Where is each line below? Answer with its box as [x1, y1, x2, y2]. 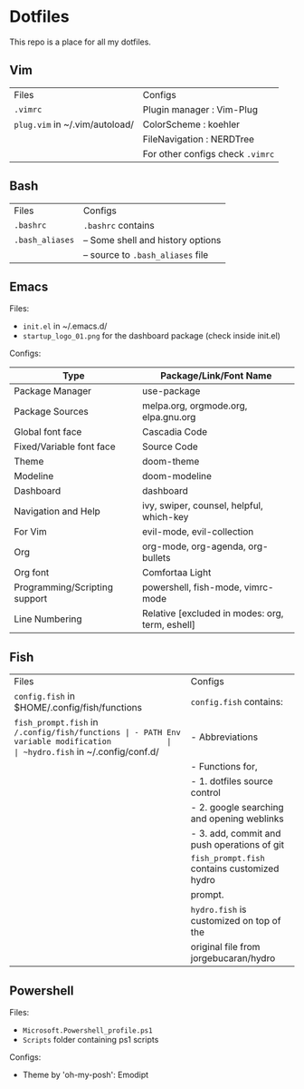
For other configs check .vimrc [142, 147, 275, 160]
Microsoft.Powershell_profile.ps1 [22, 1026, 153, 1035]
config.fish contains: [190, 696, 283, 709]
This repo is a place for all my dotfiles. [9, 36, 152, 47]
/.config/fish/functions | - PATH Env [14, 728, 181, 738]
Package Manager [14, 385, 92, 397]
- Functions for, [190, 760, 258, 773]
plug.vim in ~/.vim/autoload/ [14, 118, 134, 131]
